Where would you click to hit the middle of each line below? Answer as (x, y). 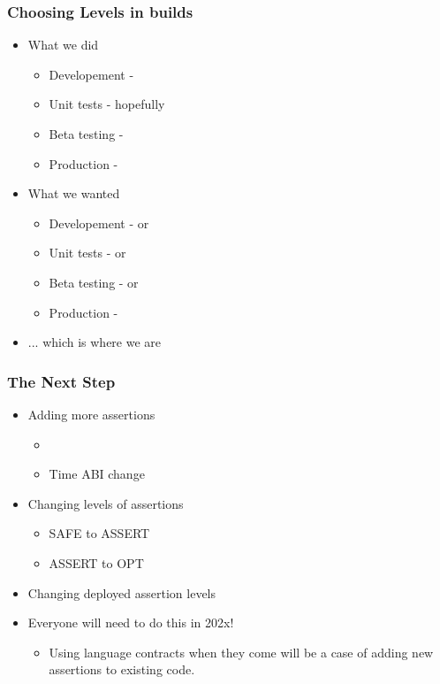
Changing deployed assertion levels (122, 592)
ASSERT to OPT (96, 562)
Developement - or (99, 223)
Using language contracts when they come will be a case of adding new (241, 652)
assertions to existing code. (122, 669)
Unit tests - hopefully (107, 104)
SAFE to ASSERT (99, 533)
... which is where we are (95, 342)
